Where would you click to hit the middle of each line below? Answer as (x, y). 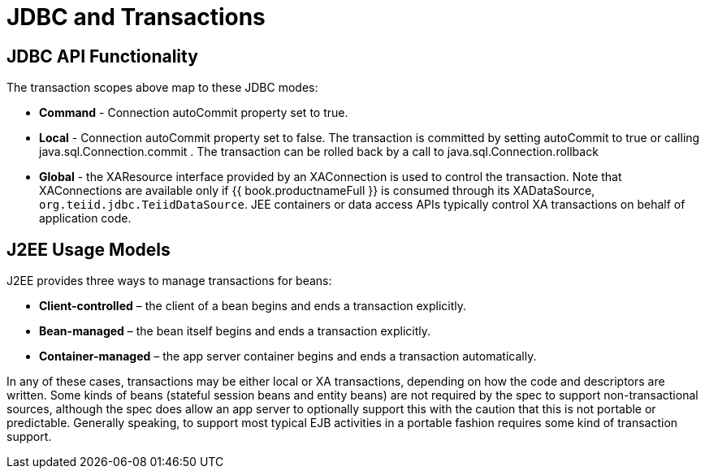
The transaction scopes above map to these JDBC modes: (162, 88)
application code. (85, 218)
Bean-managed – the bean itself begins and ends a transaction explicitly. (235, 331)
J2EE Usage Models (89, 249)
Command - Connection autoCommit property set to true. (194, 113)
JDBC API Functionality (102, 56)
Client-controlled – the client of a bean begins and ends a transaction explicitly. (253, 306)
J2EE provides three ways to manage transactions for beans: (169, 281)
